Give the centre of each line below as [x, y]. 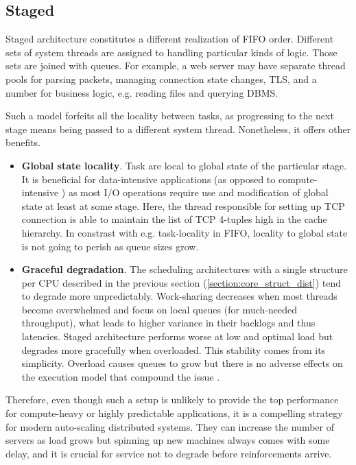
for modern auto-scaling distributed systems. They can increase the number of [170, 426]
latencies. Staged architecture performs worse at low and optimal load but [177, 336]
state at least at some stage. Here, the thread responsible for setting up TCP [183, 205]
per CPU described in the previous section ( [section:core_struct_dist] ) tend [181, 282]
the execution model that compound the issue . [121, 376]
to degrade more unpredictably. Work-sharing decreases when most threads [179, 296]
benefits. [23, 142]
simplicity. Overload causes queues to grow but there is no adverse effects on [182, 363]
